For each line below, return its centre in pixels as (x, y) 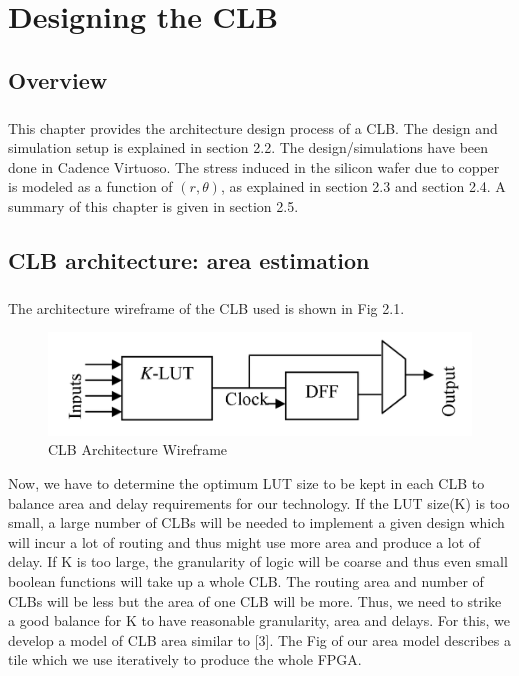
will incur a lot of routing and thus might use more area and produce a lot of (244, 541)
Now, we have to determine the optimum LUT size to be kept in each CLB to (246, 483)
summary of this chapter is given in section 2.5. (153, 205)
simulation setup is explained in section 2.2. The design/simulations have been (248, 147)
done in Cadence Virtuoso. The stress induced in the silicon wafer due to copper (254, 166)
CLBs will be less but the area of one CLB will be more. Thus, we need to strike (255, 600)
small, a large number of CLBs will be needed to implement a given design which (256, 522)
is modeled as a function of (90, 186)
